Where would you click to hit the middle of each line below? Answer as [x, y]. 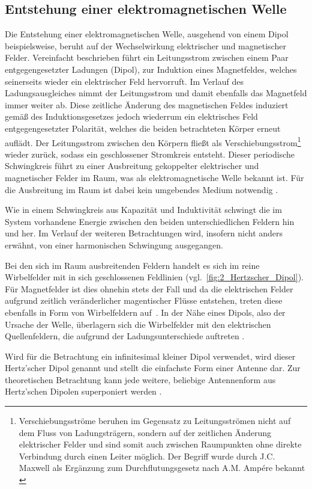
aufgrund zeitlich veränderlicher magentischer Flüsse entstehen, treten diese [144, 300]
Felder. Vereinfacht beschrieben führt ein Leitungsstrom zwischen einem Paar [147, 57]
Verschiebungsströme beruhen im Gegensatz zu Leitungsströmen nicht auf [155, 421]
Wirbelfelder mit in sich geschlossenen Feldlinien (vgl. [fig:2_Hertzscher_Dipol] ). [154, 277]
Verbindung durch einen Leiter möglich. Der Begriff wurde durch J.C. [147, 456]
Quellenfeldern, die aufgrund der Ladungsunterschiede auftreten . [125, 336]
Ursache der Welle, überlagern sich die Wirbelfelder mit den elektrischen [138, 324]
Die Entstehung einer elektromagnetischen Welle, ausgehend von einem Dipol [147, 34]
